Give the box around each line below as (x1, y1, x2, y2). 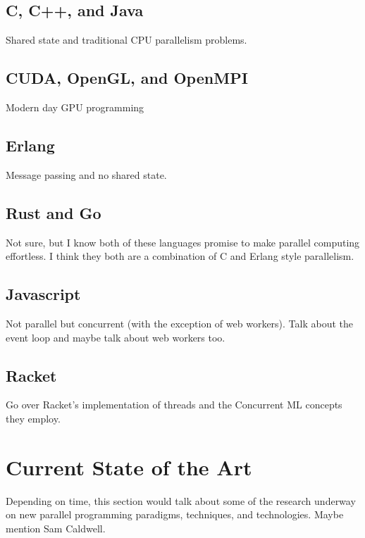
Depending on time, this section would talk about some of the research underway (6, 493, 356, 508)
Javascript (6, 283, 81, 305)
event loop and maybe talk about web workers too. (6, 330, 225, 344)
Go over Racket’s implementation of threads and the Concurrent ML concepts (6, 397, 342, 412)
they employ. (6, 411, 61, 425)
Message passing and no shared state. (6, 167, 167, 182)
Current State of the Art (6, 452, 252, 481)
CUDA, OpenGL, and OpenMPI (6, 67, 248, 89)
